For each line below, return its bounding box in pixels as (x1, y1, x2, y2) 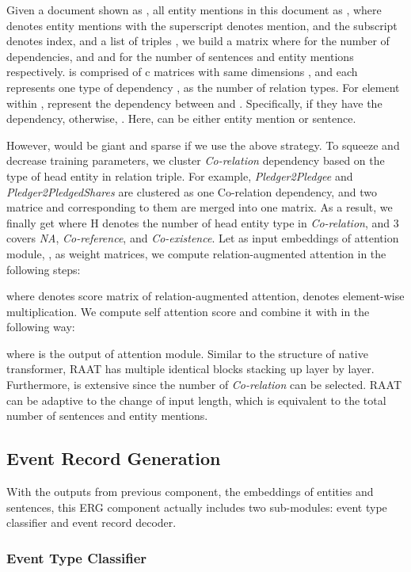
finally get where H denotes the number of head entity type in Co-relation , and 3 (6, 214, 399, 231)
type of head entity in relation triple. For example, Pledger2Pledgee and (6, 167, 353, 184)
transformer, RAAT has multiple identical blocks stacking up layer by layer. (6, 360, 375, 377)
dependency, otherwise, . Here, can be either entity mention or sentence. (6, 110, 356, 127)
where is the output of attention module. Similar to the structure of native (6, 345, 368, 361)
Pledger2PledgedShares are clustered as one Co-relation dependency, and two (6, 183, 377, 200)
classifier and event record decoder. (6, 514, 177, 531)
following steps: (6, 261, 81, 277)
